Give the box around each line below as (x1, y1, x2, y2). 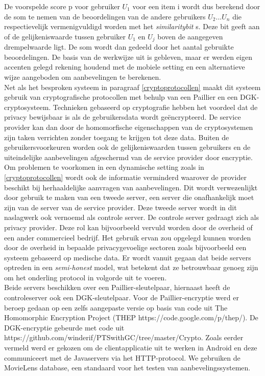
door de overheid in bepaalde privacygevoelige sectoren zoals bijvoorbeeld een (4, 242, 247, 253)
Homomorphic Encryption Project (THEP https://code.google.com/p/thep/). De (4, 312, 258, 323)
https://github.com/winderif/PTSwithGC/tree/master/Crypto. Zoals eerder (4, 332, 244, 343)
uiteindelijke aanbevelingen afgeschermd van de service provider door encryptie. (4, 151, 253, 162)
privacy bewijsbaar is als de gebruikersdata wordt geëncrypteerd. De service (4, 112, 241, 122)
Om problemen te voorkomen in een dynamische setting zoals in (4, 162, 204, 172)
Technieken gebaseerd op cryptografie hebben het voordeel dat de (53, 101, 258, 112)
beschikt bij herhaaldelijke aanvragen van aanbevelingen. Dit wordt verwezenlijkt (4, 182, 258, 192)
